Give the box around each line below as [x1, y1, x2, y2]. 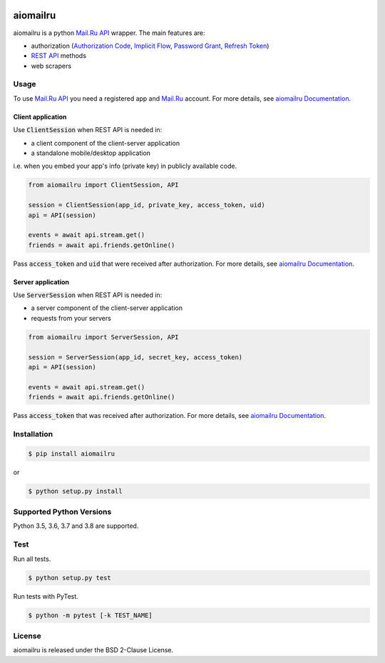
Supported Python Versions [13, 507, 112, 517]
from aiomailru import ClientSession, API [28, 181, 179, 189]
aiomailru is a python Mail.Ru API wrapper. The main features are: [13, 29, 206, 37]
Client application [13, 112, 67, 121]
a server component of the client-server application [31, 304, 183, 312]
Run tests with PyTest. [13, 592, 78, 600]
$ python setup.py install [28, 487, 123, 495]
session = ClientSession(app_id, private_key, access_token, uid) [28, 201, 265, 209]
